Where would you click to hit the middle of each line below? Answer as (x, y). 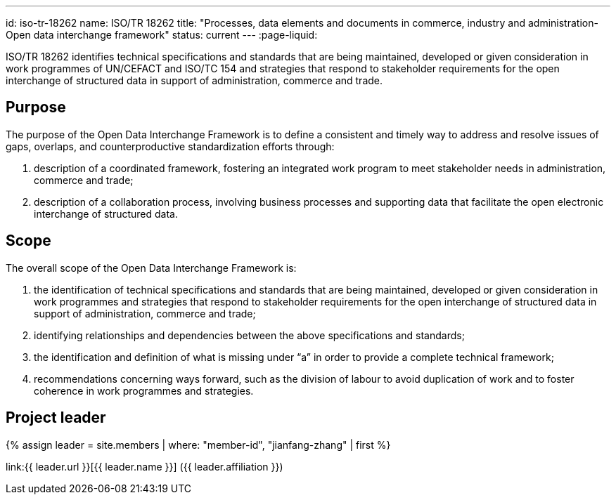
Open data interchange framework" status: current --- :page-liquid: (162, 35)
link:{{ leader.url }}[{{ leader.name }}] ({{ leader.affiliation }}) (145, 466)
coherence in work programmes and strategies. (144, 390)
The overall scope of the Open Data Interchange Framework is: (151, 268)
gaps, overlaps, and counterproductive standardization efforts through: (170, 146)
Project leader (56, 418)
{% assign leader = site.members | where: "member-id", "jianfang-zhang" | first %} (198, 445)
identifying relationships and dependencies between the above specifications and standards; (249, 335)
